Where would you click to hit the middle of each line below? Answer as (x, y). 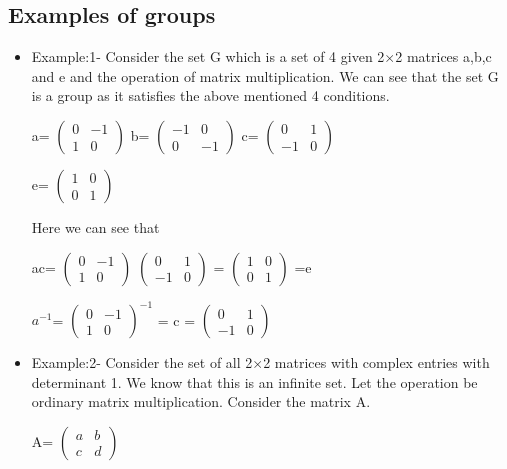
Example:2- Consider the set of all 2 (142, 362)
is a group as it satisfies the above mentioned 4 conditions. (210, 95)
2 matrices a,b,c (443, 56)
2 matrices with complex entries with (376, 362)
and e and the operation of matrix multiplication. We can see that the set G (265, 75)
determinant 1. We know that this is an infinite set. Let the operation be (254, 381)
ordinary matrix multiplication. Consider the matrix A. (201, 401)
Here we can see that (95, 226)
